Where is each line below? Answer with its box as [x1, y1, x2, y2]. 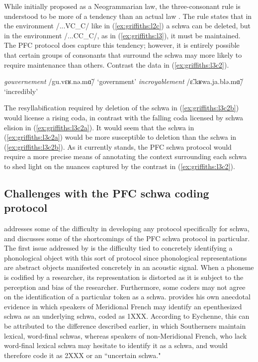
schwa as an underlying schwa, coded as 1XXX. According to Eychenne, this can [4, 311, 250, 321]
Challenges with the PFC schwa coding [4, 185, 209, 200]
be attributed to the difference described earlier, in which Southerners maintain [4, 321, 246, 331]
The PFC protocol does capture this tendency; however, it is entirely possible [4, 40, 240, 50]
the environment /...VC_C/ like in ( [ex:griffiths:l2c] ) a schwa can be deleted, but [4, 20, 251, 31]
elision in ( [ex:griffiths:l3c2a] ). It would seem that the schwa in [4, 122, 194, 132]
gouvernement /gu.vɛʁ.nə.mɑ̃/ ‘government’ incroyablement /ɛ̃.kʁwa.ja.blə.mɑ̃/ [4, 76, 244, 87]
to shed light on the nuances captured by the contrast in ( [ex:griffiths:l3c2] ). [4, 161, 235, 171]
